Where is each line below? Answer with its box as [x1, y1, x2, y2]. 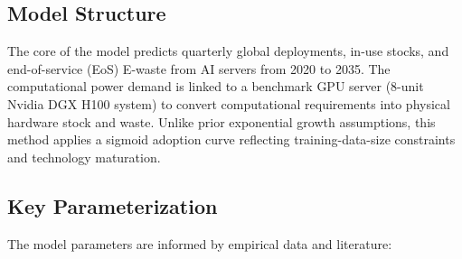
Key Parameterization [7, 191, 218, 219]
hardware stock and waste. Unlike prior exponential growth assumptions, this [7, 112, 436, 131]
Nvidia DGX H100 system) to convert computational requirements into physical [7, 94, 450, 113]
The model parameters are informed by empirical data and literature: [7, 234, 392, 253]
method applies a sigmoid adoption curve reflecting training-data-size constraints [7, 130, 456, 149]
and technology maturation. [7, 147, 161, 166]
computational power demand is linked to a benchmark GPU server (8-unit [7, 77, 424, 96]
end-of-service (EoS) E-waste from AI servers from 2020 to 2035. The [7, 59, 391, 78]
